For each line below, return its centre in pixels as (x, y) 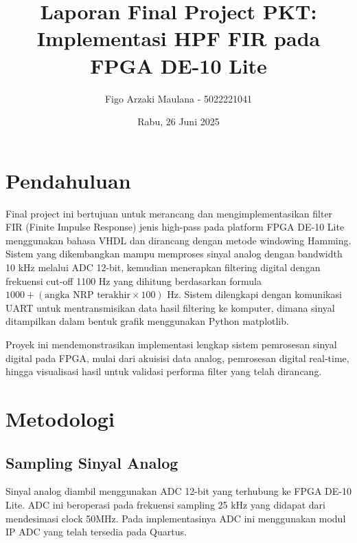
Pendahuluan (68, 180)
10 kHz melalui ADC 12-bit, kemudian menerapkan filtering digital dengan (163, 267)
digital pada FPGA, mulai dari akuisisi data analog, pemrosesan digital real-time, (177, 358)
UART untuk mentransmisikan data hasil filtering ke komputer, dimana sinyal (170, 307)
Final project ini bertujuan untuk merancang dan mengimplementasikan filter (169, 213)
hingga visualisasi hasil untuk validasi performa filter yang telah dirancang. (164, 371)
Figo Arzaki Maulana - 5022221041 (178, 98)
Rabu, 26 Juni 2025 (178, 121)
